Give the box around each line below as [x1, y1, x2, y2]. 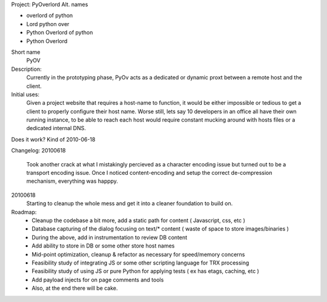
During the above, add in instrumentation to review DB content [31, 234, 188, 241]
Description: [11, 65, 42, 73]
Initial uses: [11, 91, 39, 98]
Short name [11, 48, 41, 56]
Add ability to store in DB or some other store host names [31, 242, 175, 249]
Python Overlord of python [26, 29, 93, 36]
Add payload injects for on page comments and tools [31, 276, 164, 283]
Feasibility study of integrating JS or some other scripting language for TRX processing [31, 259, 249, 266]
